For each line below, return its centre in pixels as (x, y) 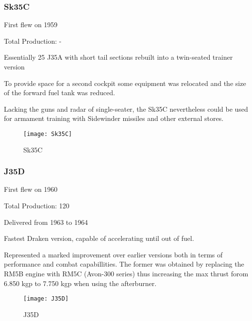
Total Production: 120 (37, 206)
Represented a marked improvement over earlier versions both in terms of (113, 254)
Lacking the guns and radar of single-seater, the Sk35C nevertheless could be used (126, 109)
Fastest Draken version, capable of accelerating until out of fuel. (99, 238)
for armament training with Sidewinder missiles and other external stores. (114, 118)
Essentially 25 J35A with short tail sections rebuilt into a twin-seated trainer (118, 57)
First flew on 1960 (31, 189)
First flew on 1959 (31, 25)
